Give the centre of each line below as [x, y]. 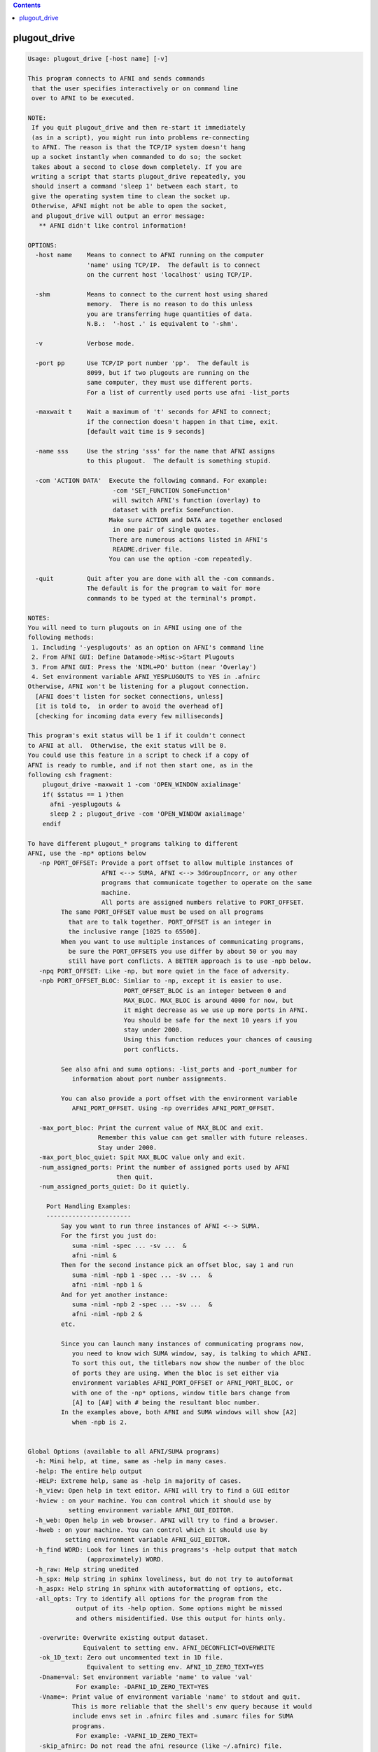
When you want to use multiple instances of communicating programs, [182, 942]
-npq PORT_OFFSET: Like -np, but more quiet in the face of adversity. [164, 971]
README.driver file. [148, 549]
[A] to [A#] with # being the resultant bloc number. [166, 1402]
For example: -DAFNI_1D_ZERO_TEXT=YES [142, 1687]
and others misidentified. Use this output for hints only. [181, 1618]
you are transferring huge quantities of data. [170, 314]
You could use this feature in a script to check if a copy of [139, 755]
